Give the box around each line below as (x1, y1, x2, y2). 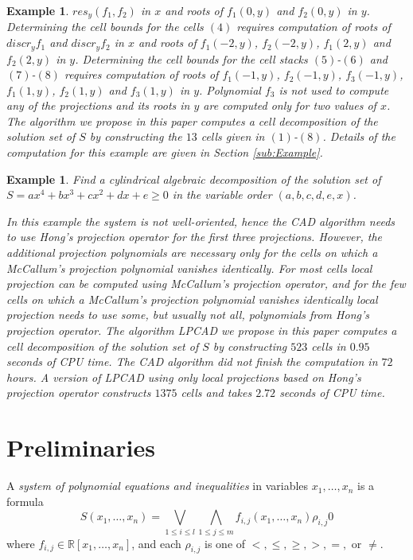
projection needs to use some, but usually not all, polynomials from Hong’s (6, 306, 369, 323)
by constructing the (89, 128, 182, 145)
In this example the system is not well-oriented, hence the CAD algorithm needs (6, 212, 395, 229)
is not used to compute (279, 81, 389, 98)
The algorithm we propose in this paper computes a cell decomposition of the (6, 112, 378, 129)
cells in (311, 337, 346, 354)
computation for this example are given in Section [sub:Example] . (6, 144, 323, 161)
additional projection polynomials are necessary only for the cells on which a (6, 244, 378, 261)
